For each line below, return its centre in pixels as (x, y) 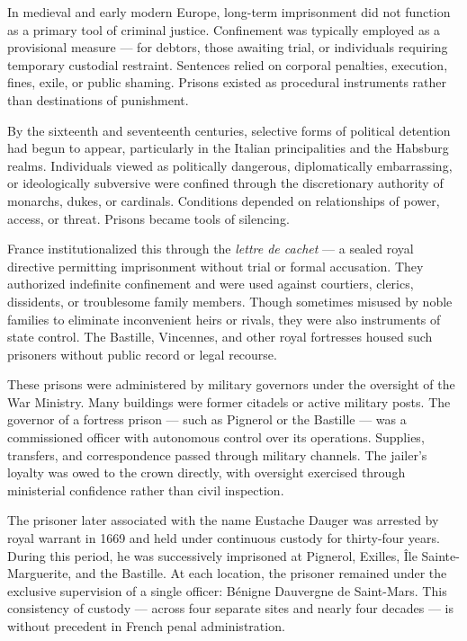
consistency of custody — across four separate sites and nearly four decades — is (230, 608)
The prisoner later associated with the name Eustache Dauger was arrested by (223, 520)
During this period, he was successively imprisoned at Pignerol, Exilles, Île (212, 555)
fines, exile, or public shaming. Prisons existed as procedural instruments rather (227, 82)
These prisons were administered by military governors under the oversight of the (231, 384)
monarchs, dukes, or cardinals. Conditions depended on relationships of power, (224, 200)
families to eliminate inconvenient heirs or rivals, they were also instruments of (224, 319)
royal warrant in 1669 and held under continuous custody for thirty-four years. (224, 538)
